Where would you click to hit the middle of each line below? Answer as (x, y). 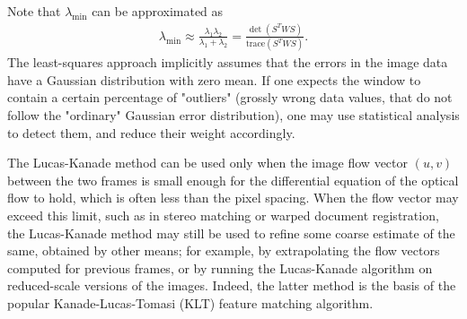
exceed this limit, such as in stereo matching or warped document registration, (223, 215)
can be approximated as (158, 11)
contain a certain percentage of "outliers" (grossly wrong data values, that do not (230, 97)
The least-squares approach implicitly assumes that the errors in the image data (228, 62)
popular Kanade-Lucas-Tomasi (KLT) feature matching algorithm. (190, 302)
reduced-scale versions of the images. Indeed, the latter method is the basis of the (232, 285)
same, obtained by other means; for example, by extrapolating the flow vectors (224, 250)
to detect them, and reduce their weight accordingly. (151, 132)
